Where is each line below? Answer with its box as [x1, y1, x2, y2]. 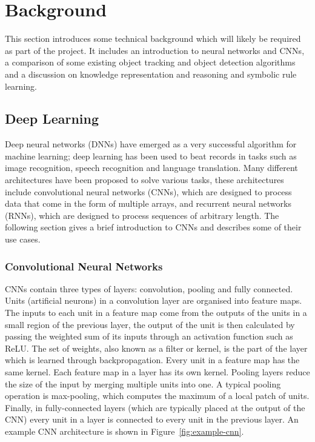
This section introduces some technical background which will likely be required [5, 32, 301, 45]
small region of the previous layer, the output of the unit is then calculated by [5, 318, 295, 330]
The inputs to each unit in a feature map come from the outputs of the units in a [5, 306, 307, 319]
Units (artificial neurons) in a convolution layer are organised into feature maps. [5, 294, 302, 307]
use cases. [5, 233, 41, 246]
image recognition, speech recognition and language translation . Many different [5, 161, 298, 174]
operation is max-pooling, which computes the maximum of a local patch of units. [5, 389, 310, 402]
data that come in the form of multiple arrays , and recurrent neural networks [5, 197, 291, 210]
